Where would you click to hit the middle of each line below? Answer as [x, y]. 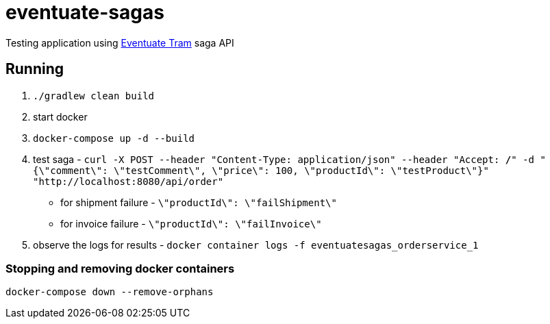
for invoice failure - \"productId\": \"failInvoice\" [191, 223]
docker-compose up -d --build [114, 138]
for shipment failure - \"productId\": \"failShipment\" [199, 202]
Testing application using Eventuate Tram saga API [120, 42]
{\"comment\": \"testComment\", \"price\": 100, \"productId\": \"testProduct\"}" [261, 170]
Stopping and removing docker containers [120, 268]
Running [35, 69]
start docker [60, 116]
